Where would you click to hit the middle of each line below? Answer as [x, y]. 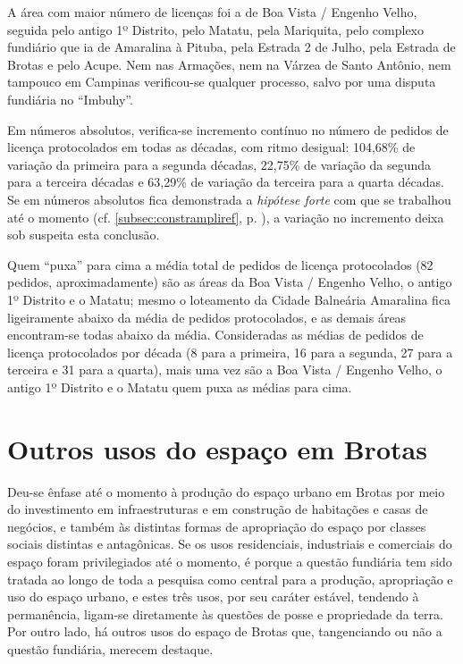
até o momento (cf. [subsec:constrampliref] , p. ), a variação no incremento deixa [226, 217]
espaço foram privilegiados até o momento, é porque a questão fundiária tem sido [230, 561]
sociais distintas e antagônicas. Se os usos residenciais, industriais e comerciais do [230, 544]
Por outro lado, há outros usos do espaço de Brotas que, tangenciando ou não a [225, 631]
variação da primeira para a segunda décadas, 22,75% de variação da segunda [219, 164]
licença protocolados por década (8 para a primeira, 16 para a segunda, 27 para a [230, 352]
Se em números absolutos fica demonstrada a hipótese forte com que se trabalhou [229, 199]
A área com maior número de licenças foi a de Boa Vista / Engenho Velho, [212, 12]
